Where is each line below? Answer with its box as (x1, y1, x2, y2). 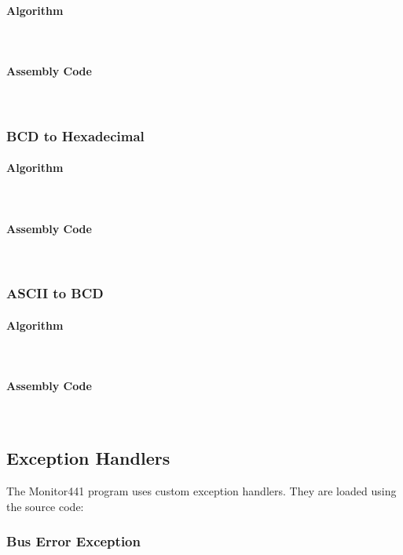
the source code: (6, 498, 84, 514)
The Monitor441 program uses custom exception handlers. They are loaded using (6, 483, 397, 499)
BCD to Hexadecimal (6, 126, 145, 145)
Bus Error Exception (6, 531, 141, 551)
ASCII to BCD (6, 283, 104, 303)
